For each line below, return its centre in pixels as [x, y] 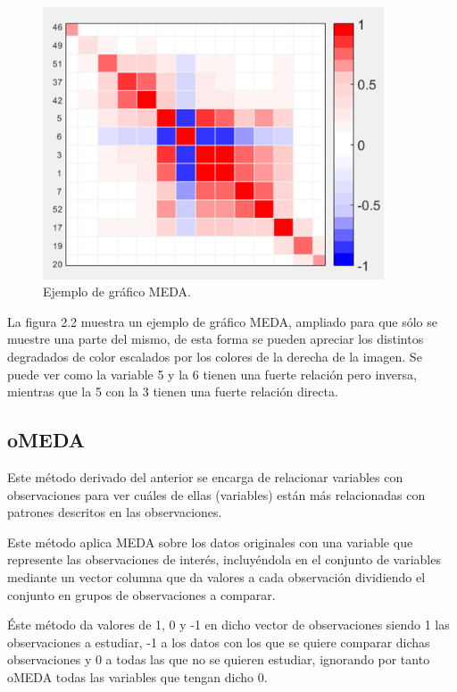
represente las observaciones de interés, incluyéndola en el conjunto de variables [224, 559]
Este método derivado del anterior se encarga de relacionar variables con [205, 476]
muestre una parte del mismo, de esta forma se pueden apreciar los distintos [216, 339]
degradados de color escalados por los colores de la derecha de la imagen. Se [215, 356]
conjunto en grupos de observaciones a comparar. [141, 594]
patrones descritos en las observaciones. [115, 512]
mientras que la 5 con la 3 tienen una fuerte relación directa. [173, 392]
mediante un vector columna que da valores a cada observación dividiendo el [216, 576]
